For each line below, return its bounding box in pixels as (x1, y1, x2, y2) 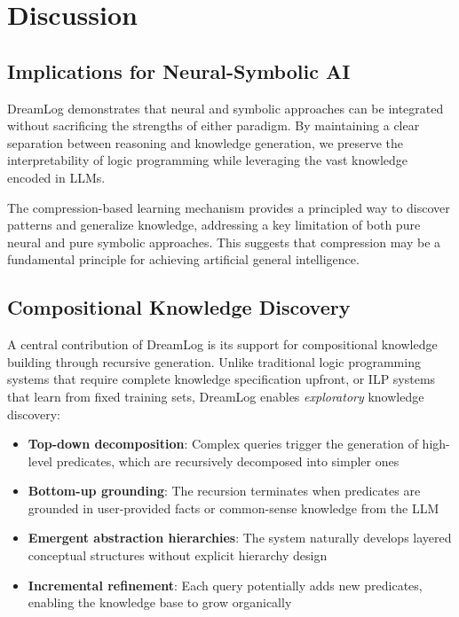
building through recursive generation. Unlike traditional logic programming (7, 352, 421, 371)
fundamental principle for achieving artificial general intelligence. (7, 250, 360, 269)
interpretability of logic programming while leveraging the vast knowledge (7, 151, 408, 169)
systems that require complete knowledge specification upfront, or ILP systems (7, 370, 436, 388)
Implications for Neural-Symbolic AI (7, 57, 351, 84)
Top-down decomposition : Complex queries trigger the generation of (28, 434, 418, 453)
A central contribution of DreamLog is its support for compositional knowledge (7, 335, 438, 354)
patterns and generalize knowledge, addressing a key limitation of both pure (7, 215, 421, 234)
